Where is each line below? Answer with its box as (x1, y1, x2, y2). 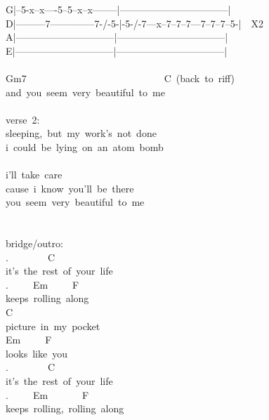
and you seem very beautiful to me (6, 84, 165, 99)
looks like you (6, 346, 67, 360)
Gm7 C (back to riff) (6, 70, 235, 85)
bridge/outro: (6, 236, 63, 251)
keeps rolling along (6, 291, 89, 306)
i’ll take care (6, 167, 63, 182)
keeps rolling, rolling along (6, 401, 124, 416)
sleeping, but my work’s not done (6, 126, 157, 140)
